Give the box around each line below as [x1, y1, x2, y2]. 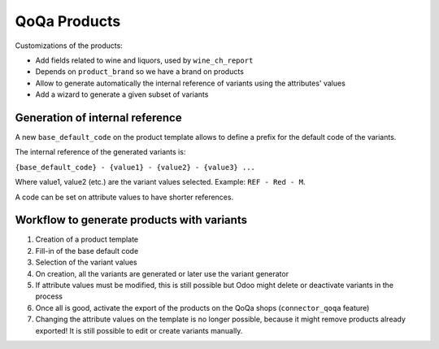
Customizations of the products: [15, 41, 124, 50]
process [35, 291, 63, 301]
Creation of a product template [35, 234, 138, 244]
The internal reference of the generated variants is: [15, 147, 186, 157]
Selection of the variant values [35, 257, 137, 268]
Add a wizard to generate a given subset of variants [35, 89, 209, 99]
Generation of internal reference [15, 111, 182, 124]
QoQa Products [15, 12, 121, 30]
